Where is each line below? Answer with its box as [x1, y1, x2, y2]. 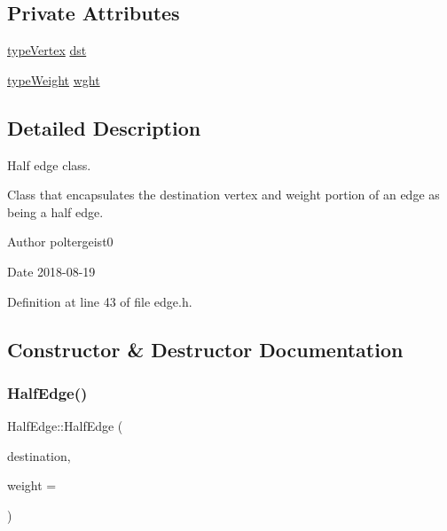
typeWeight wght [7, 70, 100, 89]
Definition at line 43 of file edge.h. [7, 292, 192, 310]
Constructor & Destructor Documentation [7, 335, 404, 363]
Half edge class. [7, 155, 91, 174]
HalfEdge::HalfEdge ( [7, 417, 123, 435]
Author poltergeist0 [7, 232, 114, 251]
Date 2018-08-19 [7, 262, 96, 280]
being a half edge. [7, 202, 104, 221]
